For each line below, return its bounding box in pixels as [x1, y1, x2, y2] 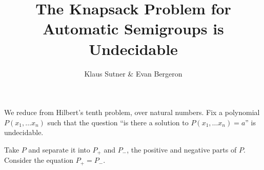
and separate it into [28, 144, 90, 155]
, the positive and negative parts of [127, 144, 237, 155]
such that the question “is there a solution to [47, 117, 189, 127]
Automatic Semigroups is [43, 18, 224, 39]
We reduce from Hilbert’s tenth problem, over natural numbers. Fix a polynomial [4, 107, 260, 118]
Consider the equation [4, 155, 74, 165]
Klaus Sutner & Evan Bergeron [84, 68, 182, 79]
